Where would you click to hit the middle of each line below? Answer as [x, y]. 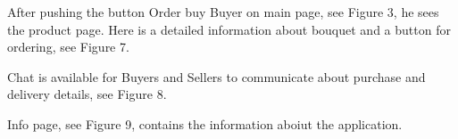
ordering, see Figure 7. [68, 47]
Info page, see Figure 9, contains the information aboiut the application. [205, 123]
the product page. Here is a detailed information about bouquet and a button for [229, 29]
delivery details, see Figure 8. [87, 94]
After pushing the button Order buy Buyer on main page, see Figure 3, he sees [223, 12]
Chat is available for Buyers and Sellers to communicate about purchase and [217, 76]
